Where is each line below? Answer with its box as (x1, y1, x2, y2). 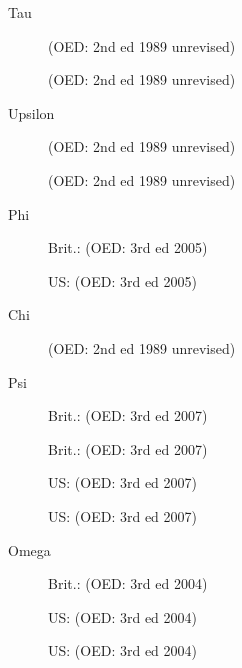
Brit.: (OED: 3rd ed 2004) (48, 573, 208, 594)
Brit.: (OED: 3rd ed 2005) (48, 237, 208, 258)
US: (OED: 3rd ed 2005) (48, 270, 198, 291)
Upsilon (8, 102, 55, 123)
